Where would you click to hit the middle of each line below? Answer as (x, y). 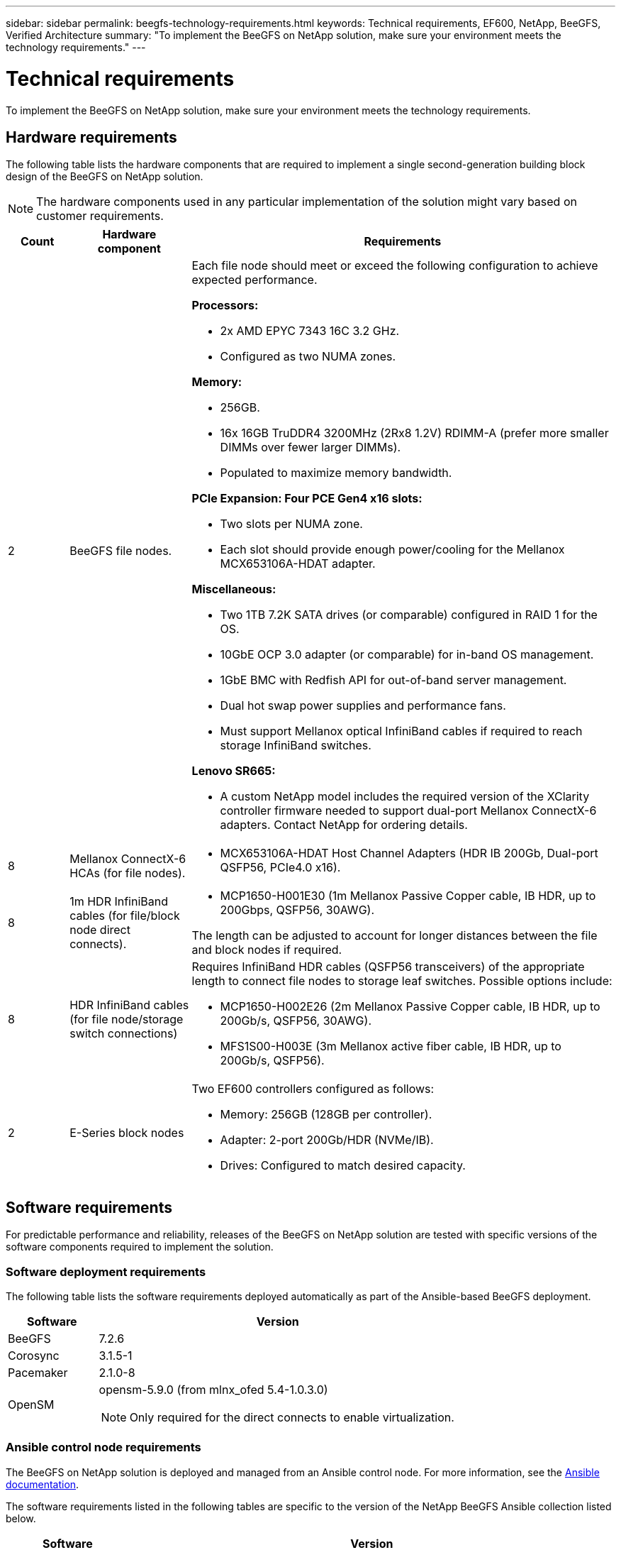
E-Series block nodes (127, 1133)
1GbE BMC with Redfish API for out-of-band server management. (393, 680)
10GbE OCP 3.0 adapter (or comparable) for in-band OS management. (407, 655)
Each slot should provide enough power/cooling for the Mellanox (392, 550)
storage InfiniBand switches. (296, 746)
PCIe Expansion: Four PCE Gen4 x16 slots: (307, 499)
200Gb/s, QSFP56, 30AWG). (296, 1021)
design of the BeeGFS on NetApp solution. (105, 177)
